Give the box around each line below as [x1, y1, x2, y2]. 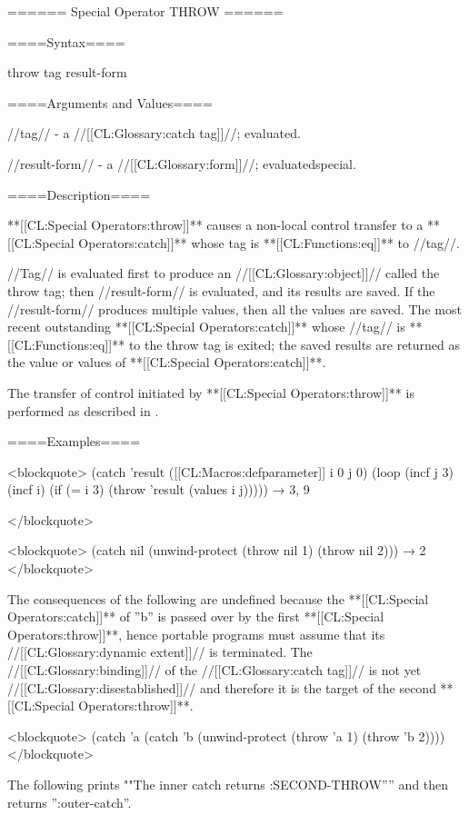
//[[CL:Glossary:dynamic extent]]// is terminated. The [7, 642, 313, 661]
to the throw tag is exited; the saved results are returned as [128, 334, 461, 353]
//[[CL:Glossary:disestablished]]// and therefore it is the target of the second [7, 678, 436, 697]
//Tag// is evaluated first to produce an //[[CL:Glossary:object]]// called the [7, 263, 440, 283]
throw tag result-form [7, 63, 127, 82]
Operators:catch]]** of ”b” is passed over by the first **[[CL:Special [7, 607, 384, 626]
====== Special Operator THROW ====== [7, 2, 284, 20]
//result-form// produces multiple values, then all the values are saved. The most [7, 299, 462, 318]
